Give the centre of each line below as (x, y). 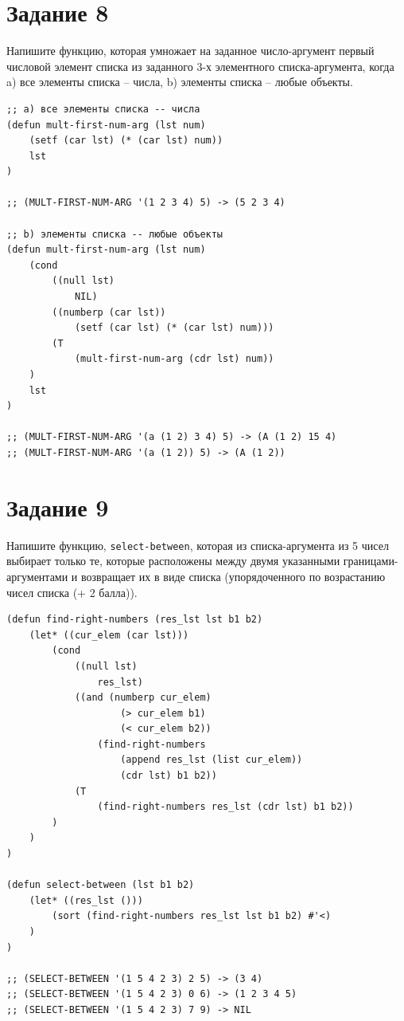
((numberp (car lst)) (109, 312)
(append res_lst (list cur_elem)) (212, 760)
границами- (371, 561)
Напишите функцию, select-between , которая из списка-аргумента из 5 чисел (198, 545)
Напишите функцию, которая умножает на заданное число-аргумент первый (190, 51)
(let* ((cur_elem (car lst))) (109, 635)
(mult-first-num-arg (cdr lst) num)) (174, 359)
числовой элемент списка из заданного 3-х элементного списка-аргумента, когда (200, 66)
